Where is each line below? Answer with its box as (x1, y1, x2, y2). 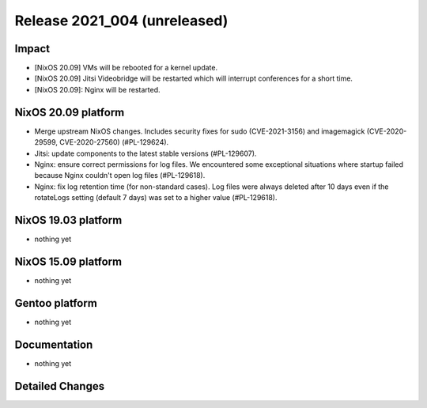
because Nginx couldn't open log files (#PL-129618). (34, 171, 206, 180)
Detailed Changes (14, 380, 105, 393)
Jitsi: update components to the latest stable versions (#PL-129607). (34, 149, 257, 158)
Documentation (14, 338, 93, 351)
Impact (14, 42, 51, 55)
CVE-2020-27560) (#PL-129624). (59, 138, 169, 147)
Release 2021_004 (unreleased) (14, 12, 229, 29)
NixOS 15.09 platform (14, 255, 123, 268)
